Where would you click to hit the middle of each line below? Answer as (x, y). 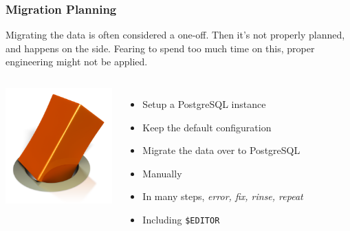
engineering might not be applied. (77, 62)
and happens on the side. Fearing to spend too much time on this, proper (160, 48)
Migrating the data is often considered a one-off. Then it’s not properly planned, (175, 35)
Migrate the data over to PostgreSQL (221, 150)
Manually (162, 173)
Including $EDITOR (181, 219)
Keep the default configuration (207, 127)
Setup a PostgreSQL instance (204, 104)
